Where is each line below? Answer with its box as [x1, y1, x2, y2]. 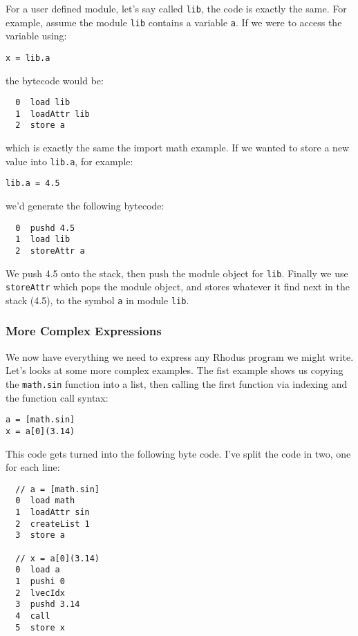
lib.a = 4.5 [6, 178, 60, 189]
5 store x [15, 622, 65, 633]
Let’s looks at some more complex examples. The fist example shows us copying [6, 363, 343, 377]
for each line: [6, 460, 60, 474]
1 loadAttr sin [15, 507, 90, 518]
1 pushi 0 [15, 576, 65, 586]
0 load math [15, 496, 75, 506]
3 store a [15, 530, 65, 541]
